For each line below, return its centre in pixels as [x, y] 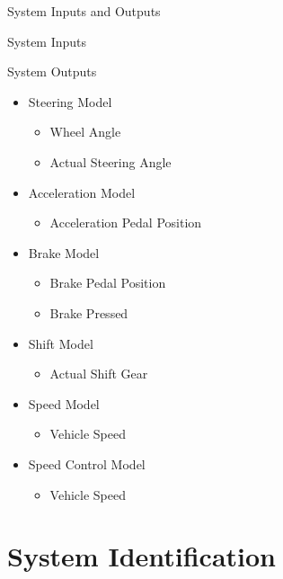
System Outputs [52, 71]
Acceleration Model [82, 192]
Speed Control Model [87, 463]
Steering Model [70, 101]
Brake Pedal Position [108, 283]
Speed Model [64, 403]
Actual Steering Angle [111, 161]
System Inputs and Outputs [84, 11]
